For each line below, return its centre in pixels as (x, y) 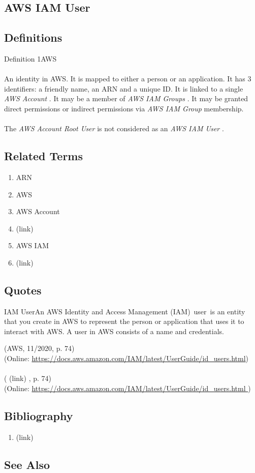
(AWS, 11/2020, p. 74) (39, 348)
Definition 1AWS (30, 58)
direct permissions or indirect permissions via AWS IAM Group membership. (124, 108)
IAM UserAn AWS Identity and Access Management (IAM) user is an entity (125, 311)
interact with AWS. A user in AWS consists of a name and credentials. (114, 331)
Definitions (33, 37)
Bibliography (39, 415)
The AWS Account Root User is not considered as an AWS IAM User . (114, 128)
